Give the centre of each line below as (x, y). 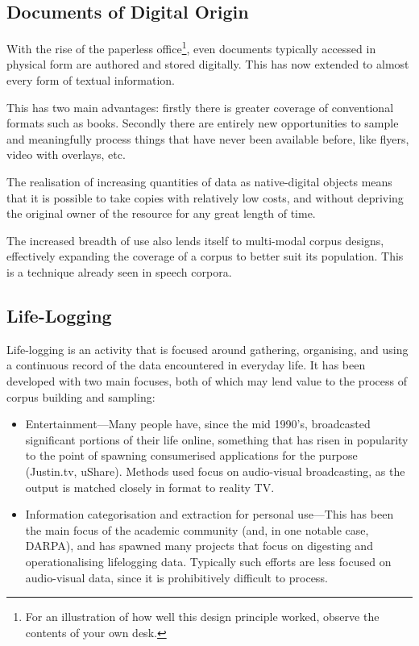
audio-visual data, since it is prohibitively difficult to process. (176, 577)
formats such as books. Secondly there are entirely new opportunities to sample (203, 123)
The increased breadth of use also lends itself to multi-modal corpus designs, (195, 240)
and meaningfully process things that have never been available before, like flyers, (208, 138)
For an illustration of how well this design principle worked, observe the (202, 617)
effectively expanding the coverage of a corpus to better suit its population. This (205, 256)
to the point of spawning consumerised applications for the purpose (191, 455)
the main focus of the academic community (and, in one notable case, (197, 529)
